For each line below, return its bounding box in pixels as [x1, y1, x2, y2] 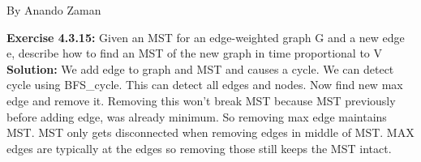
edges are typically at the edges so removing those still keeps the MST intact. [6, 139, 392, 156]
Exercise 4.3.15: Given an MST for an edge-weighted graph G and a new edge [6, 28, 405, 45]
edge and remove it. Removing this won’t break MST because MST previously [6, 92, 396, 109]
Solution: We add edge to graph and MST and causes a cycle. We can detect [6, 60, 394, 77]
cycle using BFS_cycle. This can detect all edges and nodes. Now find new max [6, 76, 403, 93]
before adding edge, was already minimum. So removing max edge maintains [6, 108, 387, 125]
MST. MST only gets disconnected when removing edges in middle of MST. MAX [6, 124, 415, 141]
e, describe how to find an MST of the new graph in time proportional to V [6, 45, 383, 62]
